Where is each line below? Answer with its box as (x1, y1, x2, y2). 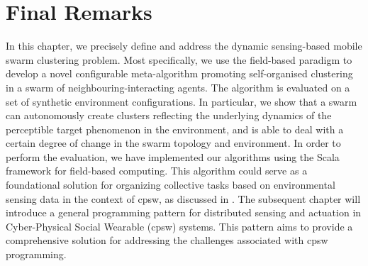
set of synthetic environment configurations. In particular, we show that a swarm (6, 94, 357, 109)
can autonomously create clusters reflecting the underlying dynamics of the (6, 108, 332, 123)
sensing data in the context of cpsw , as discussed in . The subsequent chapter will (6, 191, 361, 206)
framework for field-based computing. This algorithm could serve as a (6, 163, 308, 178)
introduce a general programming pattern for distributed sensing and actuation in (6, 205, 362, 220)
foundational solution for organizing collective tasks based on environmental (6, 177, 335, 192)
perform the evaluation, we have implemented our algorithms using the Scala (6, 149, 340, 164)
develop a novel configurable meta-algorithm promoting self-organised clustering (6, 66, 353, 81)
